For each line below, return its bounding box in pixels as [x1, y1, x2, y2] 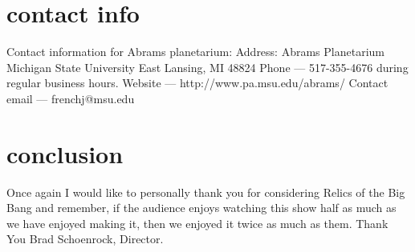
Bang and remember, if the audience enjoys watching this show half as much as [6, 199, 397, 216]
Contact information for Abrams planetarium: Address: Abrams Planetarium [6, 43, 384, 60]
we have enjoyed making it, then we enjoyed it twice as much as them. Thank [6, 214, 389, 231]
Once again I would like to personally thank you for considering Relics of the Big [6, 183, 405, 200]
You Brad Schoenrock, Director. [6, 230, 164, 247]
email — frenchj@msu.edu [6, 90, 135, 106]
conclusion [6, 137, 124, 170]
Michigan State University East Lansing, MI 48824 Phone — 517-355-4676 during [6, 58, 409, 75]
